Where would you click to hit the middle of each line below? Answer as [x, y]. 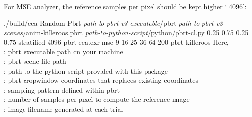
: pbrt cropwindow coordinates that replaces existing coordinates [101, 80]
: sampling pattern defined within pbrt [62, 89]
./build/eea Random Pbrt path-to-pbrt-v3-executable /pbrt [90, 23]
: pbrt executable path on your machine [63, 51]
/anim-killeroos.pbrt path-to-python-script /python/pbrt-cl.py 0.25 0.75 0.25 [135, 32]
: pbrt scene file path [35, 61]
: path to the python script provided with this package [86, 70]
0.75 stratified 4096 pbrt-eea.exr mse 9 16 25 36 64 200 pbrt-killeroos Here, [116, 42]
